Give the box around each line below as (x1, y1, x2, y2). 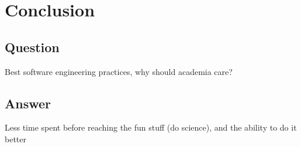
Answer (5, 94, 51, 112)
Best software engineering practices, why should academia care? (5, 65, 233, 77)
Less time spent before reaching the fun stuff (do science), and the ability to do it (5, 121, 297, 134)
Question (5, 37, 60, 56)
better (5, 132, 26, 145)
